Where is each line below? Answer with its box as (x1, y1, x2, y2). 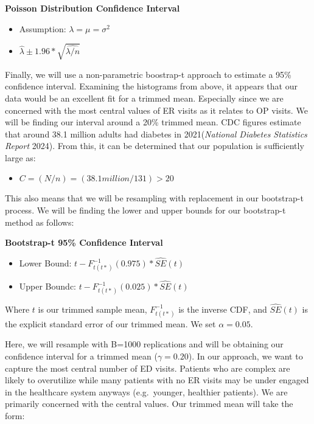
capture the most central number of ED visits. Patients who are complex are (5, 361, 290, 374)
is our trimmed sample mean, (38, 302, 147, 315)
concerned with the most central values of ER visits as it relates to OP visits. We (5, 103, 308, 116)
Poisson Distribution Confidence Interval (5, 2, 180, 14)
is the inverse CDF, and (178, 302, 267, 315)
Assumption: (19, 22, 66, 35)
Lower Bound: (19, 257, 72, 269)
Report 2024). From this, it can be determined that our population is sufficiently (5, 139, 304, 152)
